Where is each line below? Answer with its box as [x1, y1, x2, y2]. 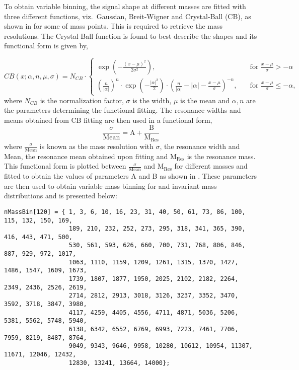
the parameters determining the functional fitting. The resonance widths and [4, 105, 241, 115]
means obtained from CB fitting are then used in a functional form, [4, 114, 212, 125]
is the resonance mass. [187, 151, 256, 161]
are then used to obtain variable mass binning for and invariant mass [4, 180, 217, 191]
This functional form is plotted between [4, 161, 126, 171]
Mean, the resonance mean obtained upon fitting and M [4, 151, 177, 161]
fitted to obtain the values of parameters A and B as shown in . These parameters [4, 171, 257, 181]
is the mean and [180, 95, 230, 105]
